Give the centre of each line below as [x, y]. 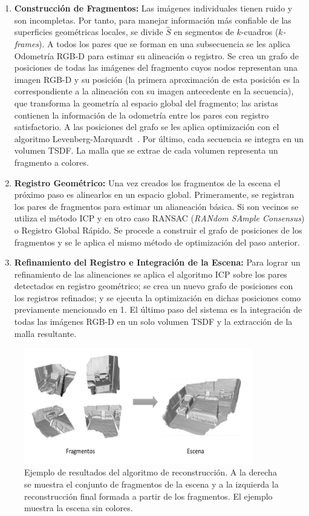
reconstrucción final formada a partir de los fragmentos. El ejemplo [148, 496]
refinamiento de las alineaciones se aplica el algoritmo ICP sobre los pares [151, 274]
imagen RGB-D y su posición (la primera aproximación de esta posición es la [157, 79]
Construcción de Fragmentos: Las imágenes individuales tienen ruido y [153, 8]
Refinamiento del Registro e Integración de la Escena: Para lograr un [157, 262]
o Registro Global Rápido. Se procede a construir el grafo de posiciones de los [158, 230]
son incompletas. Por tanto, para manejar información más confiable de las [153, 20]
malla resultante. [45, 333]
